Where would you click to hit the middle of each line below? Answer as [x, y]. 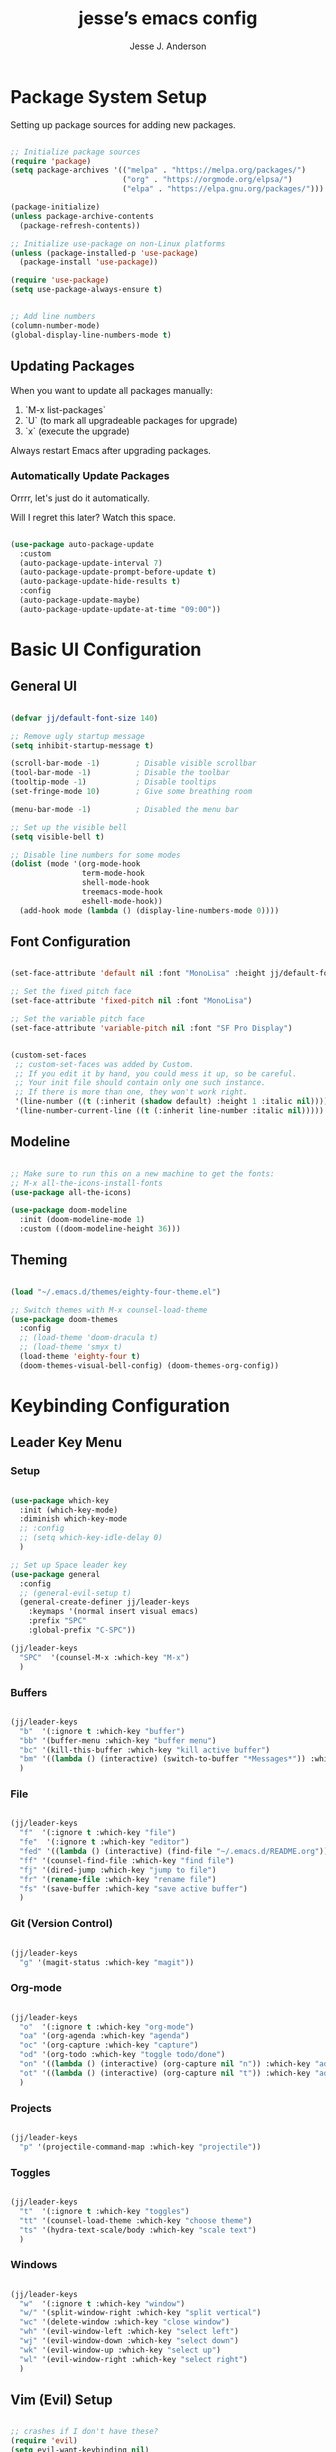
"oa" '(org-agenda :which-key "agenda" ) [104, 2036]
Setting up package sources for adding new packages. [123, 124]
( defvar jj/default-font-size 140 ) [84, 718]
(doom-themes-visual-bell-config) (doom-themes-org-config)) [149, 1365]
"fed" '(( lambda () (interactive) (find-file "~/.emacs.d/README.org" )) [174, 1852]
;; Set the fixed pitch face [71, 992]
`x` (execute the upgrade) [77, 431]
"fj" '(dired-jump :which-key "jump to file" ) [118, 1870]
